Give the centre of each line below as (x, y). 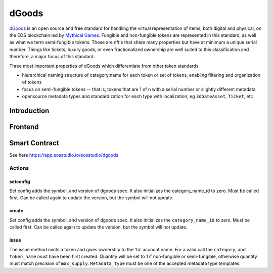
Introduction (29, 110)
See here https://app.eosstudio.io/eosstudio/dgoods (64, 155)
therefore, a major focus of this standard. (52, 57)
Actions (19, 168)
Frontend (24, 127)
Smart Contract (34, 143)
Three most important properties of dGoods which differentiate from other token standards (104, 66)
